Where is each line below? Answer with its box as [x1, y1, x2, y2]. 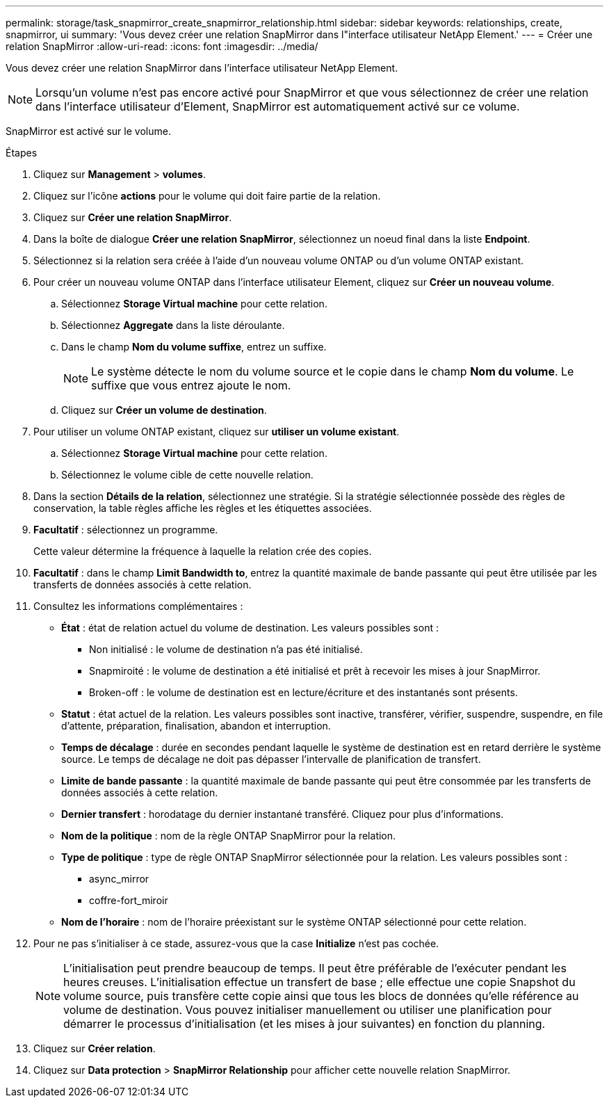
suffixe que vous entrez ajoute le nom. [91, 378, 291, 392]
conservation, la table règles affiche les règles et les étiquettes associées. [33, 502, 372, 514]
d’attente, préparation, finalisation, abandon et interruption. [61, 720, 331, 732]
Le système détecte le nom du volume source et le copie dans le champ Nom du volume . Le [91, 364, 574, 378]
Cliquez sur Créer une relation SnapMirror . [33, 211, 232, 223]
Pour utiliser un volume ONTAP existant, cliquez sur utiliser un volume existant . [33, 426, 400, 437]
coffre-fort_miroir [89, 894, 168, 906]
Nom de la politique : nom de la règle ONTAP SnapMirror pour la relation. [61, 830, 396, 842]
